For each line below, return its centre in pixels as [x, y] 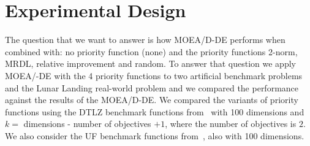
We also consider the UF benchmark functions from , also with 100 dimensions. [155, 135]
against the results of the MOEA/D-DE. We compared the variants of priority [152, 100]
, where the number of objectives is [231, 124]
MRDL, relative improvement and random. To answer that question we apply [150, 63]
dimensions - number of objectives [87, 124]
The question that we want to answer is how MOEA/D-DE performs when [145, 40]
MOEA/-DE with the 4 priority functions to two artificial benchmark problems [154, 75]
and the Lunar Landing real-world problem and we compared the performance [152, 87]
